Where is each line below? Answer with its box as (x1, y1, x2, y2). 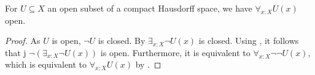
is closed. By (98, 34, 146, 47)
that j (5, 46, 26, 59)
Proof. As (5, 34, 41, 47)
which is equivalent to (5, 58, 87, 71)
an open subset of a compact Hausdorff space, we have (47, 2, 252, 14)
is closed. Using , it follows (198, 34, 299, 47)
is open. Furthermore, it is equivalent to (100, 46, 251, 59)
